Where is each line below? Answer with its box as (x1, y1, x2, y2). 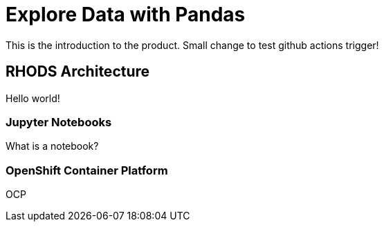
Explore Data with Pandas (6, 3, 246, 26)
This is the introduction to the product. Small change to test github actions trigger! (6, 39, 379, 51)
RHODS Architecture (6, 63, 150, 81)
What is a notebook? (6, 140, 99, 152)
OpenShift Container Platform (6, 163, 168, 177)
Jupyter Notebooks (6, 115, 112, 129)
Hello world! (6, 92, 60, 104)
